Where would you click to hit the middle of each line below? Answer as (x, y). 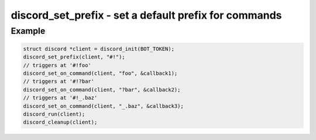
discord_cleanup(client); (60, 122)
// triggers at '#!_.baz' (60, 98)
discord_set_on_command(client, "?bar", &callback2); (102, 90)
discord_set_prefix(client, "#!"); (74, 57)
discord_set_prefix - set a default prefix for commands (146, 15)
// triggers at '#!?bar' (59, 81)
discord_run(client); (54, 114)
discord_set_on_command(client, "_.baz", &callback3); (103, 106)
